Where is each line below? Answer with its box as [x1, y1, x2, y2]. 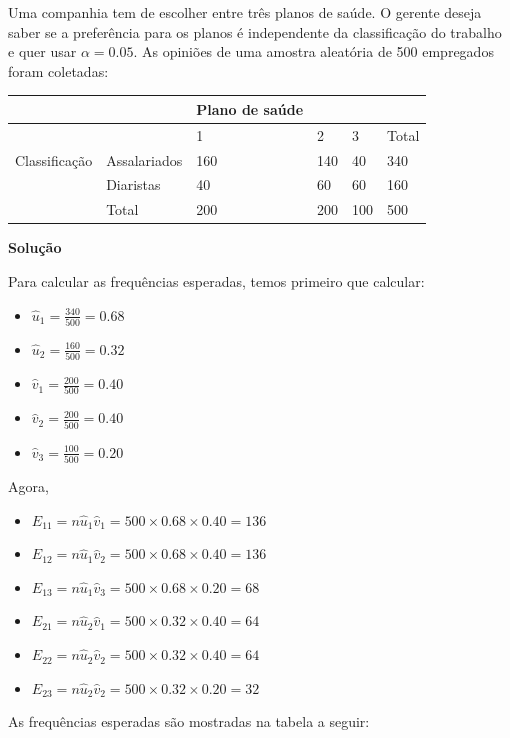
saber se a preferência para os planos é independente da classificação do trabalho [8, 21, 502, 42]
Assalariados [106, 149, 183, 170]
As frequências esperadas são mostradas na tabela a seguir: [8, 711, 370, 732]
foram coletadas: [8, 60, 109, 81]
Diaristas [106, 174, 161, 195]
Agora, [8, 476, 49, 497]
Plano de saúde [196, 98, 304, 119]
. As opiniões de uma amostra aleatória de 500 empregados [133, 41, 494, 62]
